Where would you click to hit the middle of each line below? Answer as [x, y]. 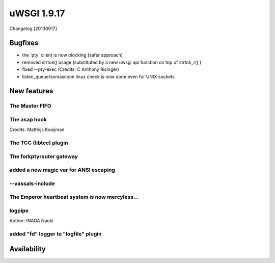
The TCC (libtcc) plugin [39, 143]
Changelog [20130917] [33, 29]
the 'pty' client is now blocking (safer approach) [73, 55]
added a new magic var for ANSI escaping [62, 170]
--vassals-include [32, 183]
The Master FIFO [31, 106]
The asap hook [28, 119]
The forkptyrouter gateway [44, 156]
